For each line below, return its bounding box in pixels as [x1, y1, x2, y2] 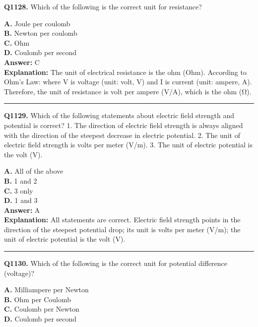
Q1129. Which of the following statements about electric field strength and [4, 110, 235, 121]
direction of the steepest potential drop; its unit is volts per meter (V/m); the [4, 224, 241, 234]
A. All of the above [4, 166, 64, 176]
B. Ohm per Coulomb [4, 294, 71, 304]
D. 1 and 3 [4, 195, 38, 205]
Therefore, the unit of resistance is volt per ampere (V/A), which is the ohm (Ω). [4, 86, 252, 96]
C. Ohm [4, 37, 30, 48]
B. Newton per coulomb [4, 28, 77, 38]
